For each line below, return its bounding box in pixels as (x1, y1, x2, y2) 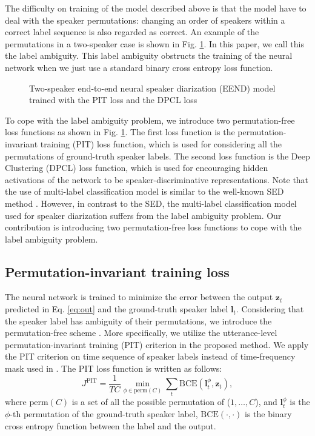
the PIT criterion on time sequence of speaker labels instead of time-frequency (5, 350, 296, 363)
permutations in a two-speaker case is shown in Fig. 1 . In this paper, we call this (5, 37, 304, 50)
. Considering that (236, 303, 304, 315)
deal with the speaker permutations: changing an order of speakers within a (5, 13, 285, 26)
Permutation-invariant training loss (5, 262, 230, 281)
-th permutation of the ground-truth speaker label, (10, 407, 198, 420)
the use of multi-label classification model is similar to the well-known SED (5, 185, 284, 198)
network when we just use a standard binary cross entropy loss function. (5, 61, 273, 73)
